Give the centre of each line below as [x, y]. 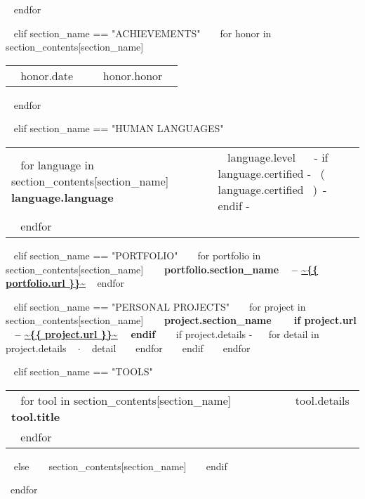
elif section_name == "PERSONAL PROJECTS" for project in [160, 306]
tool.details [322, 400]
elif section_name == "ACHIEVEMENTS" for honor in [142, 33]
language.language [62, 197]
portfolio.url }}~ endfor [65, 283]
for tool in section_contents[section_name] [126, 400]
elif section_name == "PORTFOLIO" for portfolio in [137, 255]
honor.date [47, 75]
